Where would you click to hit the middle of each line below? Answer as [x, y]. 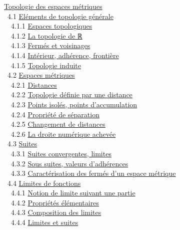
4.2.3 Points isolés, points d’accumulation [74, 104]
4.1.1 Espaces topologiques [51, 26]
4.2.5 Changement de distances [58, 124]
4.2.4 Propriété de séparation [55, 114]
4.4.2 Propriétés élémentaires [55, 202]
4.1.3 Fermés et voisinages [50, 45]
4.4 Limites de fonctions [44, 183]
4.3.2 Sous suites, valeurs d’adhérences [69, 163]
